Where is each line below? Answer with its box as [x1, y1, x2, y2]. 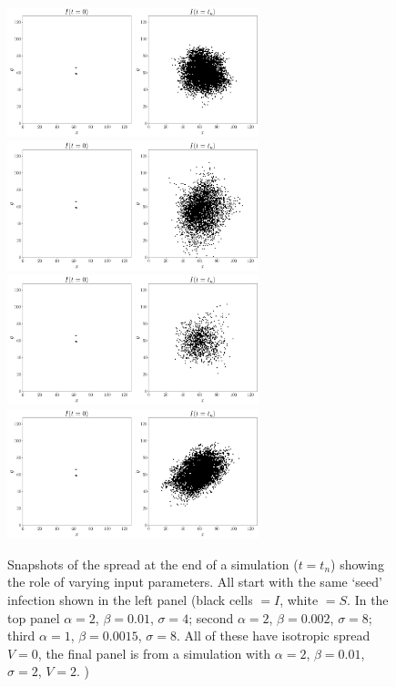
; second [188, 608, 234, 627]
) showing [330, 554, 384, 573]
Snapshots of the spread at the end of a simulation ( [7, 554, 299, 573]
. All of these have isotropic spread [176, 626, 371, 645]
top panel [7, 608, 60, 627]
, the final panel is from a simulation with [37, 643, 271, 662]
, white [279, 590, 319, 609]
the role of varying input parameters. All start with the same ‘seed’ [7, 572, 382, 591]
